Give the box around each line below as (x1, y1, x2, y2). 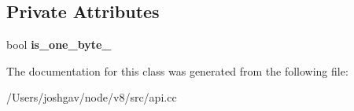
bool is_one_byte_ (6, 36, 112, 53)
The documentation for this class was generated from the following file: (6, 62, 348, 79)
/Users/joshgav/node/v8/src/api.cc (6, 89, 177, 105)
